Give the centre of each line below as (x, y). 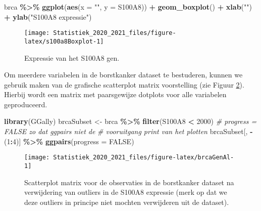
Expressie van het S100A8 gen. (72, 57)
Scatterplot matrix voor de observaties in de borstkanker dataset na (129, 182)
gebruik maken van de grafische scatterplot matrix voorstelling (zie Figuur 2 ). (124, 84)
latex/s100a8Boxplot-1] (64, 41)
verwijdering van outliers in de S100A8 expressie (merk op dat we (126, 192)
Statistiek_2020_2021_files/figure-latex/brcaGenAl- (144, 158)
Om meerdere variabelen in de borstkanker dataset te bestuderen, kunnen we (123, 75)
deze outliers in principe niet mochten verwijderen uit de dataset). (127, 202)
